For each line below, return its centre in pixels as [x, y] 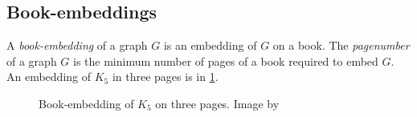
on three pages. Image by [217, 103]
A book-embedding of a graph [77, 45]
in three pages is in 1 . [165, 77]
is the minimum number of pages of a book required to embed [226, 61]
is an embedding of [210, 45]
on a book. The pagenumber [341, 45]
